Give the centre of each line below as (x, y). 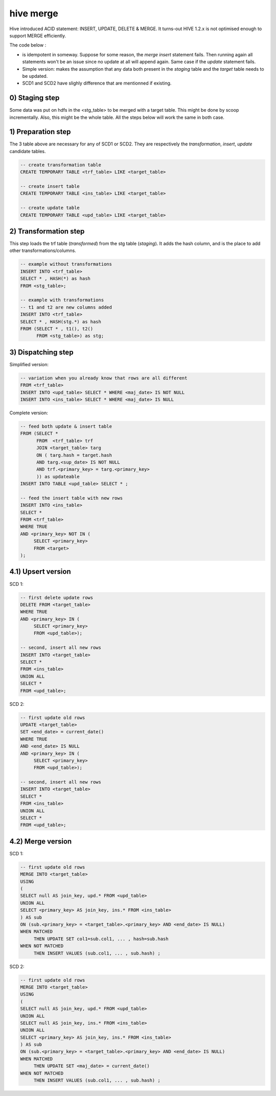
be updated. (35, 76)
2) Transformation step (47, 231)
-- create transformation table (61, 165)
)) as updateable (58, 477)
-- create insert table (50, 186)
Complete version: (29, 413)
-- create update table (50, 208)
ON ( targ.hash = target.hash (74, 455)
